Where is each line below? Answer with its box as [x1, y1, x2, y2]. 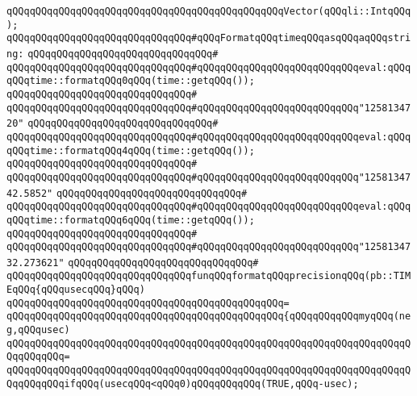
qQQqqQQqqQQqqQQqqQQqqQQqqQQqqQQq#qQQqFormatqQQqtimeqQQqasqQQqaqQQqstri [6, 32, 411, 44]
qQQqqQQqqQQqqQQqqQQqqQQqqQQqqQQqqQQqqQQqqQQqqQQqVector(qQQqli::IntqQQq [6, 6, 411, 17]
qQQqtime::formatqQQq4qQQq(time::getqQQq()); [6, 144, 255, 156]
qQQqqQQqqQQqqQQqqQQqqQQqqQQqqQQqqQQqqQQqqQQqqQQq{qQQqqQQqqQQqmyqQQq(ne [6, 311, 411, 323]
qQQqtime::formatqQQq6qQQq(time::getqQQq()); [6, 214, 255, 226]
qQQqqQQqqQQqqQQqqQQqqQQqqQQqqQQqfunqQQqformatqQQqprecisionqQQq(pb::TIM [6, 270, 411, 282]
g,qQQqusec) [6, 324, 70, 336]
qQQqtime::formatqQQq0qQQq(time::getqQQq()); [6, 75, 255, 87]
